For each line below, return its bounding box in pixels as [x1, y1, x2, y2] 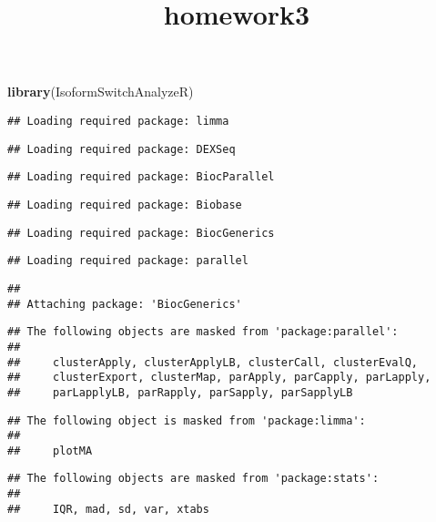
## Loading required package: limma [7, 114, 229, 128]
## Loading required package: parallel [7, 254, 248, 268]
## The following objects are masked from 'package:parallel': [7, 325, 399, 339]
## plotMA [7, 444, 93, 457]
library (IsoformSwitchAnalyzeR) [7, 82, 194, 101]
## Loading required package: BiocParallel [7, 170, 275, 184]
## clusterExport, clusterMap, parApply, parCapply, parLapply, [7, 371, 431, 384]
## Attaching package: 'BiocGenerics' [7, 297, 242, 311]
